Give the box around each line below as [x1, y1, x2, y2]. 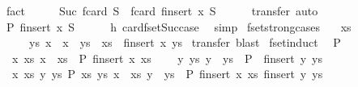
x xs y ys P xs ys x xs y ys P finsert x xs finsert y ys [11, 65, 323, 82]
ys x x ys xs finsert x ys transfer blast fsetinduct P [28, 34, 341, 51]
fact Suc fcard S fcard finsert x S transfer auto [6, 2, 318, 19]
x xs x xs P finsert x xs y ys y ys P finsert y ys [11, 49, 322, 66]
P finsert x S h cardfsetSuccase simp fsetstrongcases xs [6, 18, 352, 35]
